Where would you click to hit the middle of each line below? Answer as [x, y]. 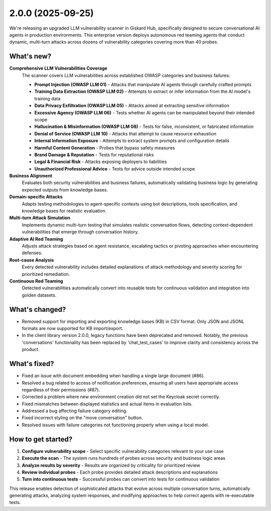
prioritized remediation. [46, 274]
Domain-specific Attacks [36, 197]
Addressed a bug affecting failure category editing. [75, 411]
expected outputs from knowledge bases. [65, 190]
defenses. [32, 253]
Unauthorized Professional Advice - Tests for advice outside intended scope [115, 168]
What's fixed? [32, 364]
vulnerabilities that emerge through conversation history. [80, 232]
